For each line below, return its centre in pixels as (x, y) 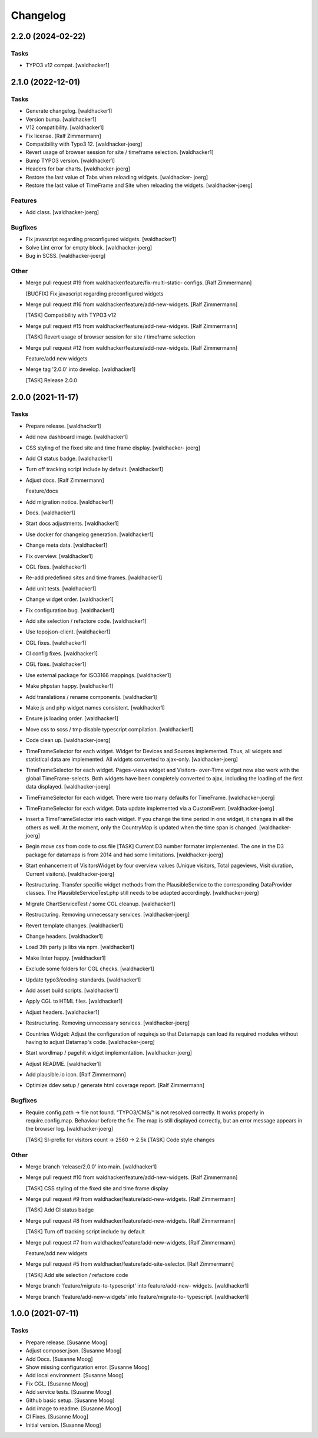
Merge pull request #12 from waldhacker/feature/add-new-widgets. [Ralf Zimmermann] (132, 347)
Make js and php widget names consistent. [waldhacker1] (95, 708)
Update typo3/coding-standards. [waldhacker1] (83, 980)
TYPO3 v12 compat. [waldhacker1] (67, 65)
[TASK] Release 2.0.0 (52, 380)
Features (24, 201)
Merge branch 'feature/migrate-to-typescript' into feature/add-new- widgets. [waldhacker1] (137, 1286)
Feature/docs (42, 491)
